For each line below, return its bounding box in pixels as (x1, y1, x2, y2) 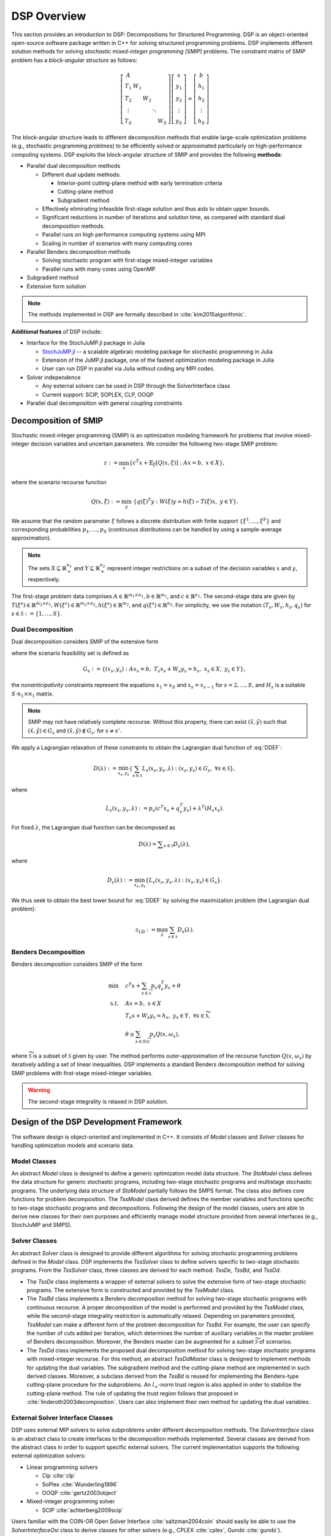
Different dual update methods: (42, 171, 121, 178)
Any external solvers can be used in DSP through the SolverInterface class (42, 382, 230, 390)
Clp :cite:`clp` (42, 1472, 76, 1479)
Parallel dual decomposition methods (26, 162, 121, 170)
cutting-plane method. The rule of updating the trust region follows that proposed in (26, 1389, 239, 1397)
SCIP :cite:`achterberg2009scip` (42, 1506, 124, 1514)
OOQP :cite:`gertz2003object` (42, 1489, 118, 1497)
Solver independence (26, 374, 81, 381)
